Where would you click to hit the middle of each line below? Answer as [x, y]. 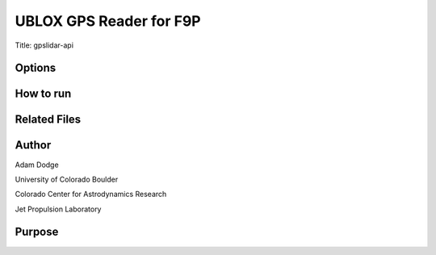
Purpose [37, 232]
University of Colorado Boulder [67, 179]
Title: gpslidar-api [44, 45]
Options [36, 68]
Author [33, 145]
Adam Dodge [37, 165]
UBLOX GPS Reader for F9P [108, 21]
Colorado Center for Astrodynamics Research [91, 194]
